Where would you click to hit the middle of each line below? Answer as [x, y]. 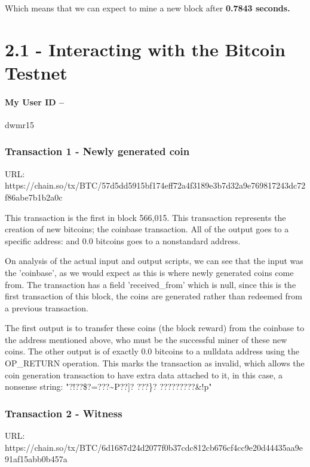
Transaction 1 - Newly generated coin [97, 151]
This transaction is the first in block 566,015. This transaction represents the [145, 217]
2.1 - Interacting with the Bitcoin [145, 49]
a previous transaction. [47, 307]
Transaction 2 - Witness [64, 413]
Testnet [36, 72]
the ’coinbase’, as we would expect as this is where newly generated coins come [149, 272]
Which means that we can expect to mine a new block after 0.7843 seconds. [148, 8]
